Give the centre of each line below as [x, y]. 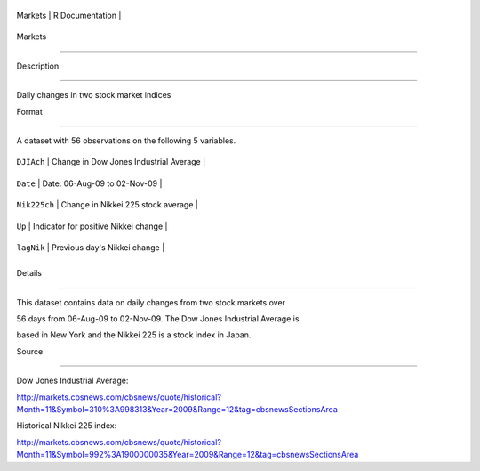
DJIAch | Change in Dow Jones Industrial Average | [111, 162]
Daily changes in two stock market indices [94, 95]
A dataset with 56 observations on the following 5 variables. [126, 140]
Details [29, 273]
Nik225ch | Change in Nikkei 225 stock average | [108, 205]
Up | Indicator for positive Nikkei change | [92, 226]
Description [38, 66]
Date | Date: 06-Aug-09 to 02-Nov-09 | [89, 183]
